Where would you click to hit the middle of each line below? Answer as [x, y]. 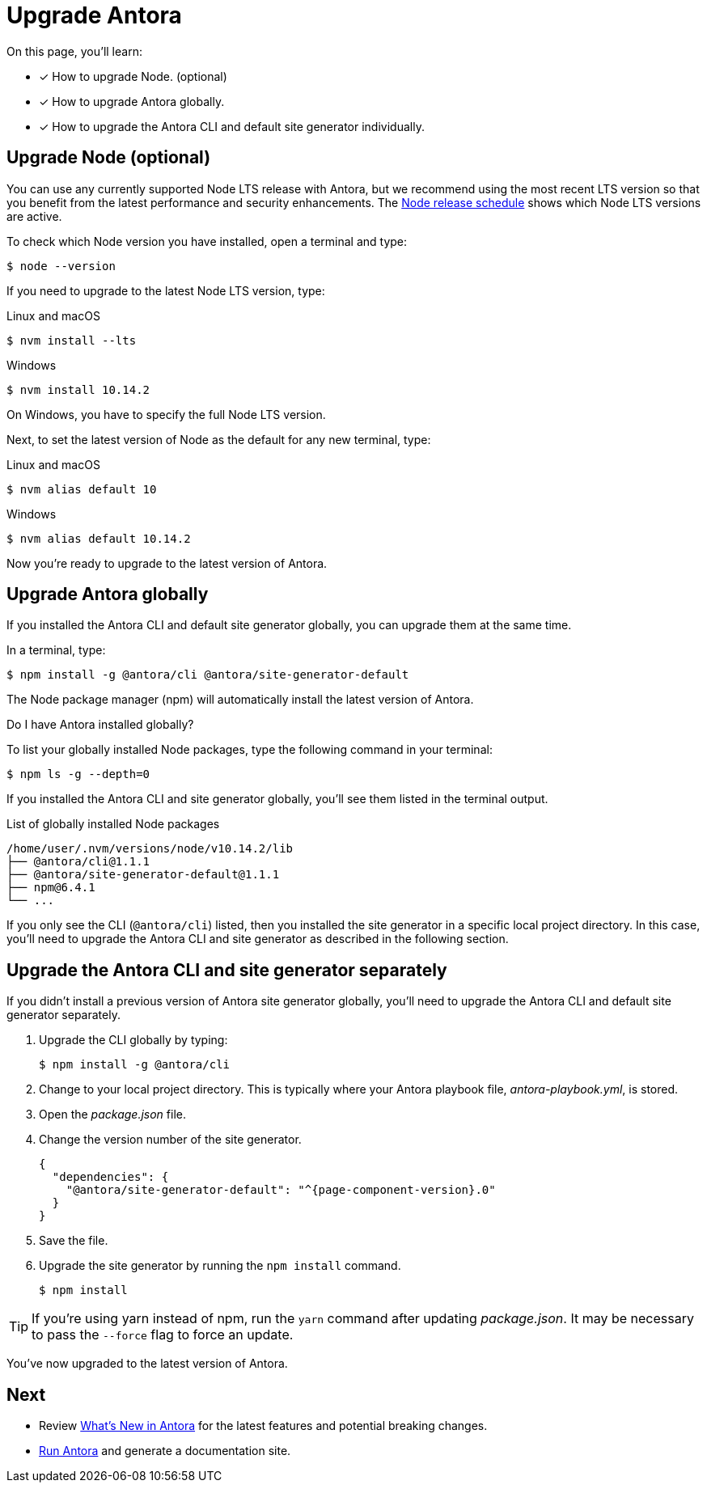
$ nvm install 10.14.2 [78, 389]
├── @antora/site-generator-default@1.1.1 [143, 875]
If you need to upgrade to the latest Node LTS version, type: [166, 290]
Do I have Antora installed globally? [100, 725]
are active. [34, 216]
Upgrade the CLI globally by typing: [133, 1040]
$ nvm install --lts [72, 340]
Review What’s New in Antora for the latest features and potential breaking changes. [263, 1426]
